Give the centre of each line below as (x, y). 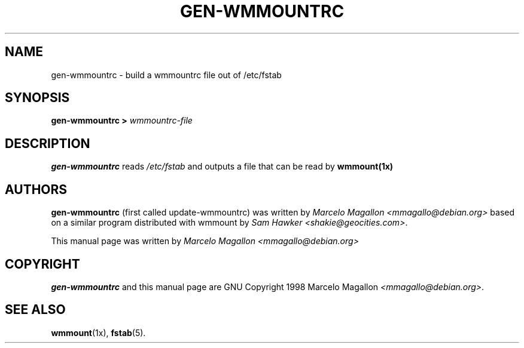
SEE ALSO (35, 310)
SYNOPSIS (37, 98)
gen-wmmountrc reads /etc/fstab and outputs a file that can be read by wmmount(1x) (222, 167)
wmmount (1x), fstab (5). (98, 332)
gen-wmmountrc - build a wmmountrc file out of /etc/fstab (166, 75)
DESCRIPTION (48, 143)
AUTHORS (36, 189)
